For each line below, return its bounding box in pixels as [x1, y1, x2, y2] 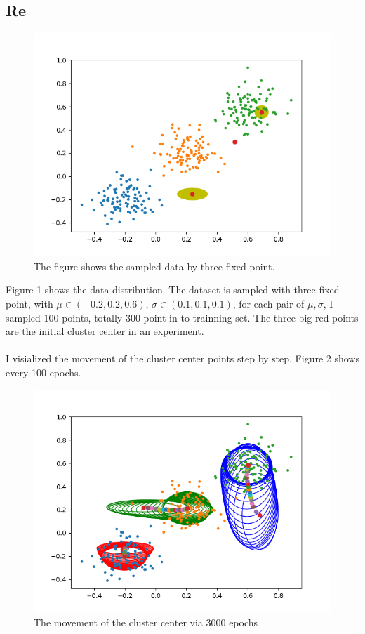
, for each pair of [232, 296, 305, 310]
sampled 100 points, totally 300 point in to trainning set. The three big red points [6, 310, 359, 324]
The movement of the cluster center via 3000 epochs [34, 615, 258, 630]
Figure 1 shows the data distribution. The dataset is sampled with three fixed [6, 282, 340, 297]
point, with [6, 296, 53, 310]
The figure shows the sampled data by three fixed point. [34, 258, 275, 273]
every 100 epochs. [6, 364, 81, 379]
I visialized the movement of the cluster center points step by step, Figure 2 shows [6, 351, 359, 366]
